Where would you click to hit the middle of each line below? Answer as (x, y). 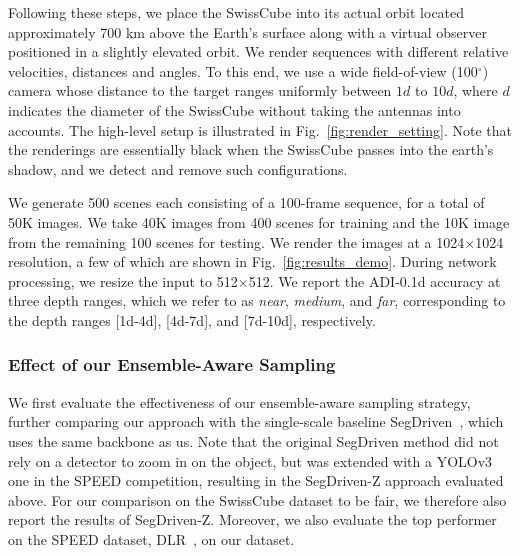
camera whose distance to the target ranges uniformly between (200, 90)
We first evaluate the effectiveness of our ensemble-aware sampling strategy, (239, 401)
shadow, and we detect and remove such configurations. (178, 168)
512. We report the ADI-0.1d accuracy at (374, 280)
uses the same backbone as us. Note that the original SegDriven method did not (253, 440)
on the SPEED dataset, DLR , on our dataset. (151, 538)
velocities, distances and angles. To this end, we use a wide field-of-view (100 (243, 70)
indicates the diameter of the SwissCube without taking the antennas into (234, 109)
